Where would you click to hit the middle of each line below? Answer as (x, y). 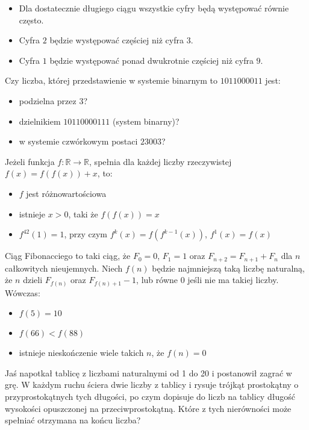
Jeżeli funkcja (30, 161)
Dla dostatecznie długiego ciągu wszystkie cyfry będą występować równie (154, 8)
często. (31, 20)
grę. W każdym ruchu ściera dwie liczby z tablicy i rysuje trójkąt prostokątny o (152, 385)
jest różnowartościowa (66, 193)
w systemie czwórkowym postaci (78, 141)
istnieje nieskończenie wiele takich (81, 353)
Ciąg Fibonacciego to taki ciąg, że (68, 256)
